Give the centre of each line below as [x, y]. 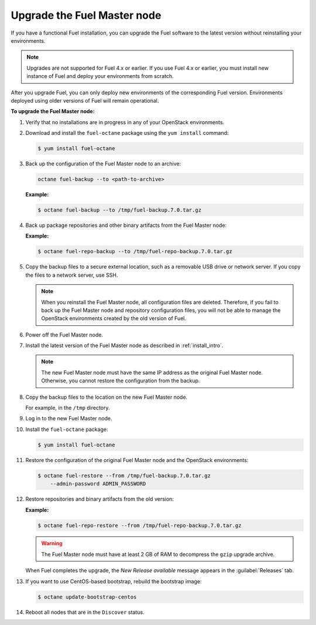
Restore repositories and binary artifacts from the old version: [99, 499]
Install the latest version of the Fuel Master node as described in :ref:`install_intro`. [124, 345]
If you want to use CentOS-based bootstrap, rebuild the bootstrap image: [114, 581]
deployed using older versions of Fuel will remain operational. [85, 100]
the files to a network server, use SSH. [72, 275]
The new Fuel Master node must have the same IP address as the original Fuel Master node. [152, 372]
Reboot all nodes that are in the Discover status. [85, 612]
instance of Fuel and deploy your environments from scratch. [100, 76]
